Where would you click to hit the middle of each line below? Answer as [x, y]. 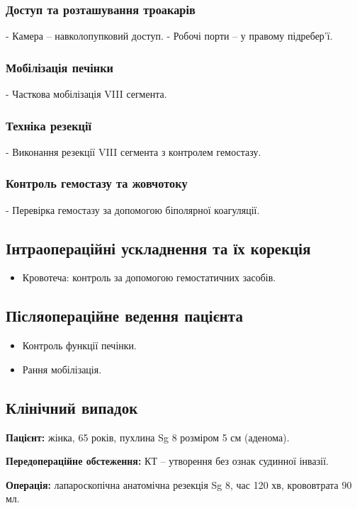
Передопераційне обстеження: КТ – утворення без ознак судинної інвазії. [167, 461]
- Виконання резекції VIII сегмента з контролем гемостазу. [134, 151]
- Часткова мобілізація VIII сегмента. [86, 94]
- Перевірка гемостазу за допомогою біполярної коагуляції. [133, 209]
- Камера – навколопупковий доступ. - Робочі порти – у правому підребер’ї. [169, 36]
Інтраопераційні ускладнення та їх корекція [158, 248]
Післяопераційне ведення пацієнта [124, 316]
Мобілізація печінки [60, 67]
